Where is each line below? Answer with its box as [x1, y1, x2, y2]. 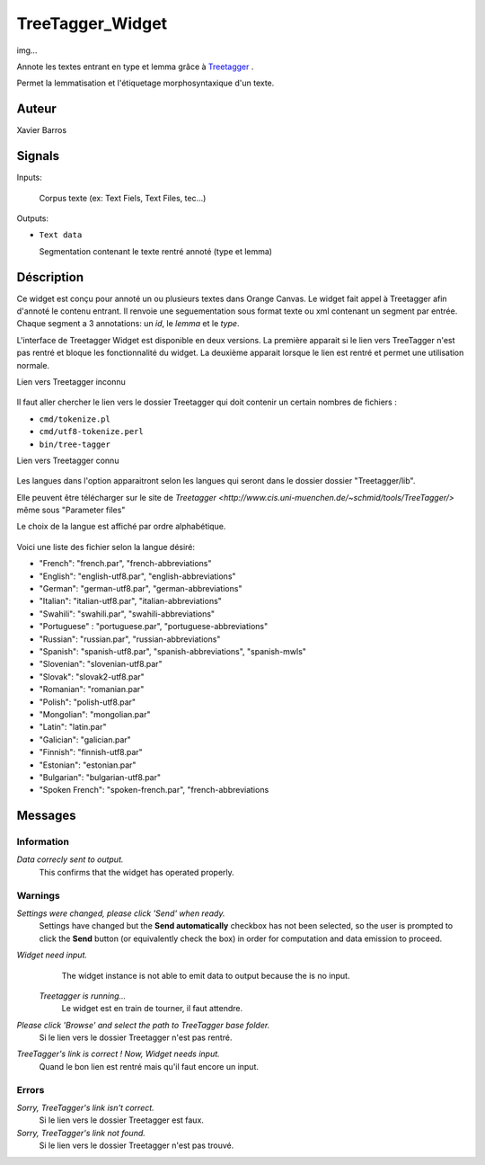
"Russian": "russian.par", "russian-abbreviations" [39, 634, 221, 645]
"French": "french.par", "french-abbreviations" [39, 558, 212, 569]
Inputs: [16, 172, 42, 183]
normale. [16, 360, 49, 370]
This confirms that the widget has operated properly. [39, 867, 235, 877]
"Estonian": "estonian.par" [39, 760, 137, 770]
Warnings [16, 889, 60, 902]
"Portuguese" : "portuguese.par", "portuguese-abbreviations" [39, 621, 269, 632]
